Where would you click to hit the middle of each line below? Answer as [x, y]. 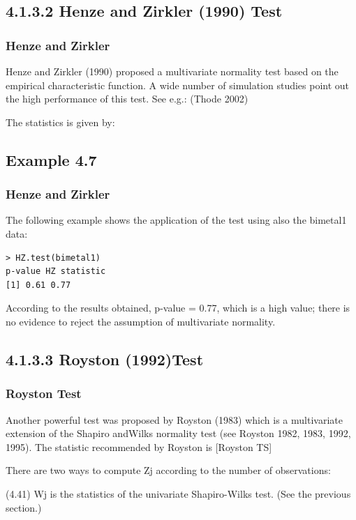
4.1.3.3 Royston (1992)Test [105, 359]
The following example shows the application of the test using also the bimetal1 [176, 220]
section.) [24, 507]
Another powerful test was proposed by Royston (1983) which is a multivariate [174, 419]
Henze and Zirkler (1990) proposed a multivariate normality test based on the [172, 71]
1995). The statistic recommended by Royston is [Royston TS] [139, 446]
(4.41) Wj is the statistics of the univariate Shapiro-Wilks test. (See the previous [178, 493]
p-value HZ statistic [56, 272]
